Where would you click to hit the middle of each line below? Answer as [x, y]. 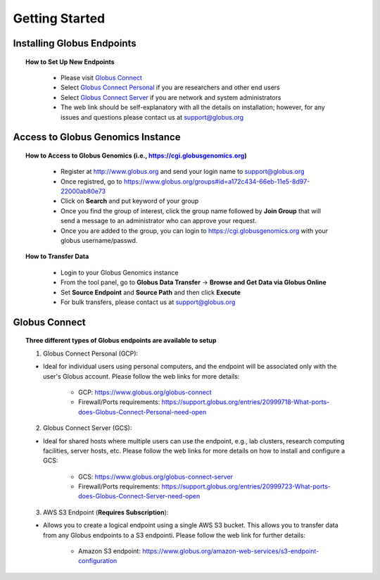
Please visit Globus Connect [101, 77]
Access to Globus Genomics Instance [97, 137]
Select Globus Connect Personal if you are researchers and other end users [171, 87]
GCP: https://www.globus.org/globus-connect [145, 392]
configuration [98, 561]
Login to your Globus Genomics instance [120, 272]
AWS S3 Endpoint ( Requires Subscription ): [106, 512]
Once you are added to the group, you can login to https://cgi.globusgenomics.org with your [195, 231]
